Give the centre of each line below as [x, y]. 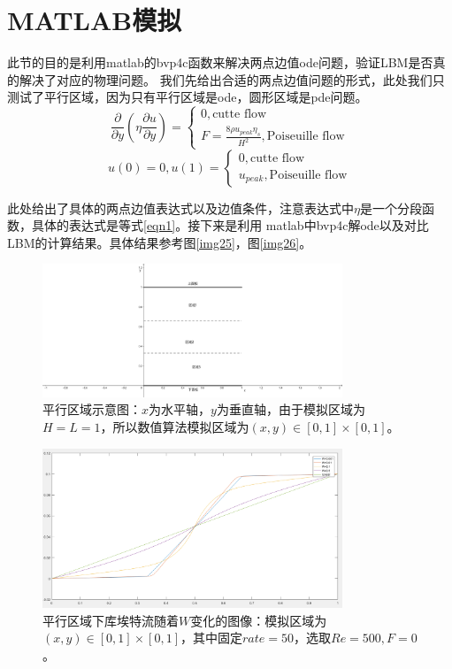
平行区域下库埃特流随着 [111, 620]
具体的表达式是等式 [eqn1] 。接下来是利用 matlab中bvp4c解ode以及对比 [230, 225]
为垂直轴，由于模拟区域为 [291, 409]
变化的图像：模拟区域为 [259, 620]
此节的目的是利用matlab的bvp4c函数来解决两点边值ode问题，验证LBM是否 [220, 62]
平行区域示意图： [92, 409]
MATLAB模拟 [95, 20]
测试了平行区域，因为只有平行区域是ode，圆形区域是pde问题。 [188, 97]
